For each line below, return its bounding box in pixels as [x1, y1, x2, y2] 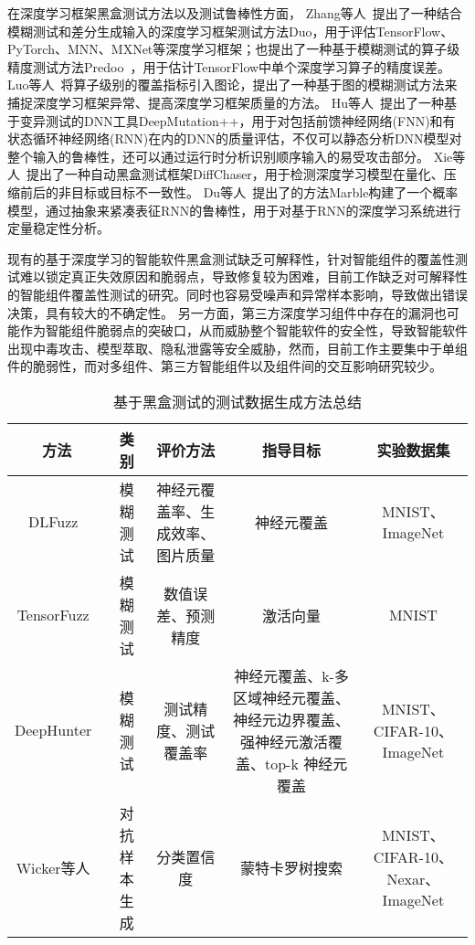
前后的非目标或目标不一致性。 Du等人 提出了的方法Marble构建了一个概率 [19, 182, 459, 201]
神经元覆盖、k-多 [234, 664, 349, 686]
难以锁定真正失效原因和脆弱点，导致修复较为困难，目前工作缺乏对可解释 [19, 267, 455, 286]
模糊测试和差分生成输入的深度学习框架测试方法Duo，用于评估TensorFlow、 [7, 21, 454, 40]
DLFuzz [27, 511, 79, 533]
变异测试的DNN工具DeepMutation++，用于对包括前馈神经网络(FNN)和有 [19, 111, 456, 130]
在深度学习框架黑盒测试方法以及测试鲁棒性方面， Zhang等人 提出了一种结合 [7, 4, 462, 22]
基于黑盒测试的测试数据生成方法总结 [112, 390, 362, 412]
